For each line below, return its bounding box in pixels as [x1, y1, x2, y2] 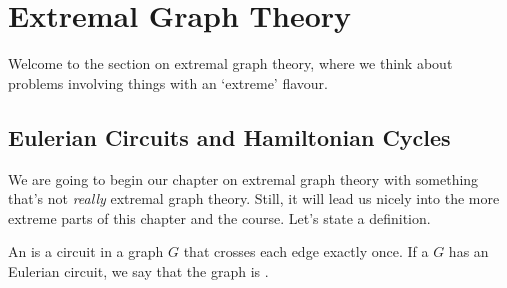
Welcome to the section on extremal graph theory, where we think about [8, 53, 453, 74]
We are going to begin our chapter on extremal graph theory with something [8, 168, 479, 189]
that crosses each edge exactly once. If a [183, 241, 429, 262]
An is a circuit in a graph [8, 241, 164, 262]
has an [448, 241, 489, 262]
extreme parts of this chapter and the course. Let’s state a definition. [8, 207, 431, 228]
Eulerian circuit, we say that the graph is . [8, 260, 269, 281]
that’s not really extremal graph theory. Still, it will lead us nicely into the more [8, 188, 500, 209]
